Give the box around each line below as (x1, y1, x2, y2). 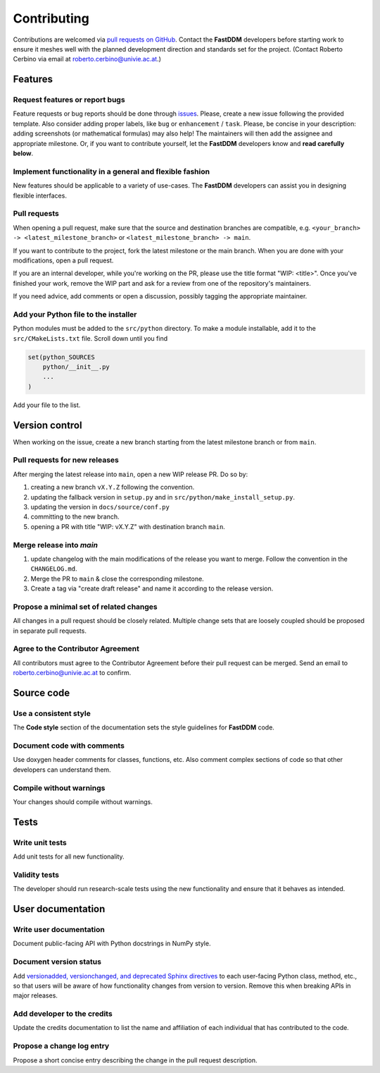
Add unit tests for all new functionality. (13, 852, 125, 861)
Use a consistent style (13, 708, 91, 718)
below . (13, 149, 34, 158)
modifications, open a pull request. (13, 256, 114, 265)
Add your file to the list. (13, 401, 81, 409)
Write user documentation (13, 925, 105, 935)
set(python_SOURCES (27, 353, 95, 361)
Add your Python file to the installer (13, 309, 137, 319)
